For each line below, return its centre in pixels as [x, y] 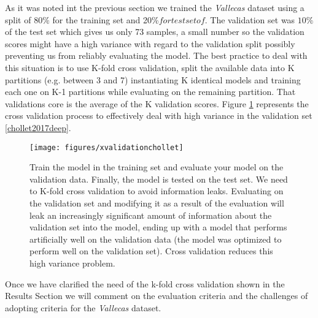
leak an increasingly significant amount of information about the [151, 215]
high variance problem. [72, 263]
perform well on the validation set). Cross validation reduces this [151, 251]
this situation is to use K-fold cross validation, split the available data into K [150, 67]
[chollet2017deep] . [38, 127]
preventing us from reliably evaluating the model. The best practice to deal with [156, 55]
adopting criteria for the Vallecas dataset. [83, 307]
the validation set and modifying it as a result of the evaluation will [157, 203]
